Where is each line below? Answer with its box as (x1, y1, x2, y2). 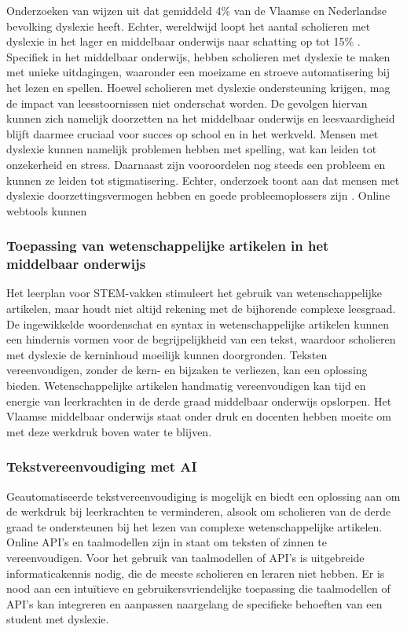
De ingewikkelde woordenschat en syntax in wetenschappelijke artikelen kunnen (6, 315, 390, 332)
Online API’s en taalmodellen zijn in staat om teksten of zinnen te (6, 534, 327, 550)
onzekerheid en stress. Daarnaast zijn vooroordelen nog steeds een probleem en (6, 156, 386, 172)
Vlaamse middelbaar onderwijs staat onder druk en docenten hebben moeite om (6, 408, 391, 424)
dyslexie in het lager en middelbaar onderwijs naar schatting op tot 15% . (6, 33, 361, 50)
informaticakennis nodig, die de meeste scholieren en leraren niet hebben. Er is (6, 564, 385, 581)
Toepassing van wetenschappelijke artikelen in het (6, 236, 329, 255)
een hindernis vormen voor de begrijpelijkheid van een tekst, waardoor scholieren (6, 331, 396, 347)
